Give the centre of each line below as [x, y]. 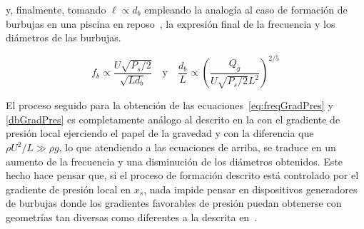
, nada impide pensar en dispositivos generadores [251, 189]
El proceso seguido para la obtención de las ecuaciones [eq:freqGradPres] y [170, 105]
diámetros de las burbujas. [64, 37]
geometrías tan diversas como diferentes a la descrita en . [132, 217]
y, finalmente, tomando [56, 9]
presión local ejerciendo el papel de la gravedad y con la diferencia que [160, 133]
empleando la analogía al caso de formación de [246, 9]
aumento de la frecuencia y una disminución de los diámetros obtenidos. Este [174, 161]
